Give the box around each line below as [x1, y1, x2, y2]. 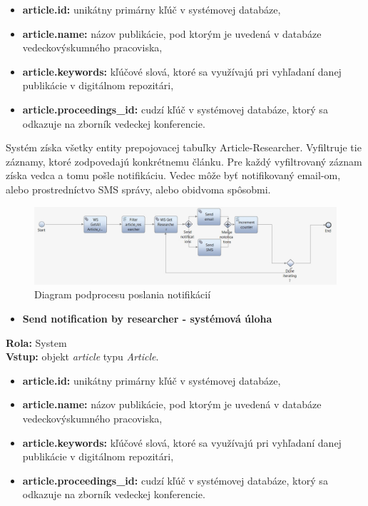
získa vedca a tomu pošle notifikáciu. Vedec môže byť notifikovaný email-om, [6, 168, 341, 183]
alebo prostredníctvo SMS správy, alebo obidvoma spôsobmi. [6, 181, 271, 196]
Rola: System [6, 335, 67, 350]
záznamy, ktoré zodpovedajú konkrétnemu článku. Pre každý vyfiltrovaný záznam [6, 153, 362, 168]
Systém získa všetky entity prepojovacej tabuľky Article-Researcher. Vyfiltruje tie [6, 140, 362, 155]
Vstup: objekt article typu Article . [6, 349, 159, 364]
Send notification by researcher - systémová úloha [22, 311, 272, 326]
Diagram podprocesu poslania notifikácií [34, 287, 211, 302]
